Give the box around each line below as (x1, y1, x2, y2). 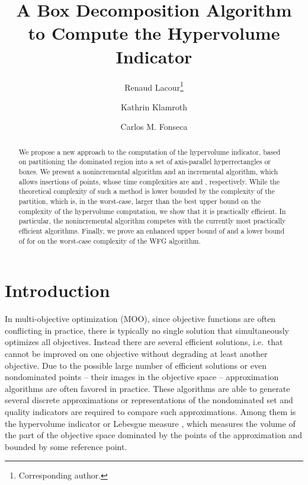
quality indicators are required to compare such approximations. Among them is (5, 405, 296, 417)
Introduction (5, 278, 110, 302)
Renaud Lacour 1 (124, 79, 184, 93)
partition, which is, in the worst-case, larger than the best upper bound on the (18, 196, 261, 206)
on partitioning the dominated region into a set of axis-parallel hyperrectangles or (18, 157, 271, 167)
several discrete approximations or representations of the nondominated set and (5, 394, 293, 406)
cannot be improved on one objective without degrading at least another (5, 347, 268, 360)
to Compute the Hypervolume (28, 21, 280, 45)
